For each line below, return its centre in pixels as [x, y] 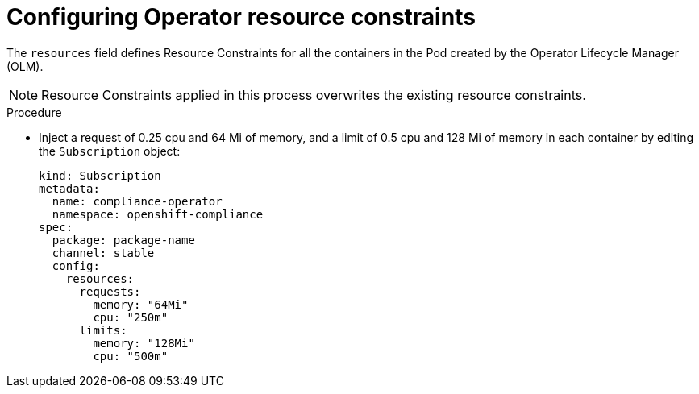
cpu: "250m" [131, 317]
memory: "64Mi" [141, 304]
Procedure [34, 112]
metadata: [69, 188]
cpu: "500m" [131, 356]
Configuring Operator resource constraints [241, 17]
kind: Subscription [100, 175]
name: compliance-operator [137, 201]
